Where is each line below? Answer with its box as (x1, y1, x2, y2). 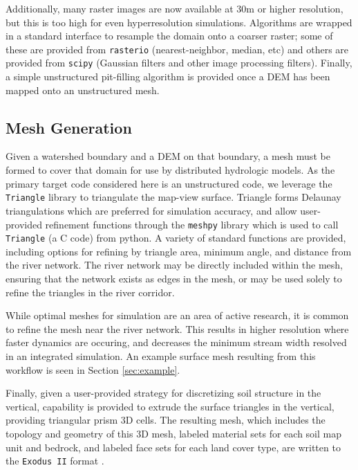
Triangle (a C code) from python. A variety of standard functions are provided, (6, 231, 346, 245)
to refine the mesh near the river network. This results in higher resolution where (6, 321, 349, 336)
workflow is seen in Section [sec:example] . (6, 362, 180, 377)
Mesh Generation (6, 116, 132, 138)
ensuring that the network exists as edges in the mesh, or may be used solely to (6, 271, 342, 286)
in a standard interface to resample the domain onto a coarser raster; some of (6, 28, 333, 43)
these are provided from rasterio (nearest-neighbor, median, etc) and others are (6, 42, 349, 56)
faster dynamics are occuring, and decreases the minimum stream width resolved (6, 335, 347, 350)
